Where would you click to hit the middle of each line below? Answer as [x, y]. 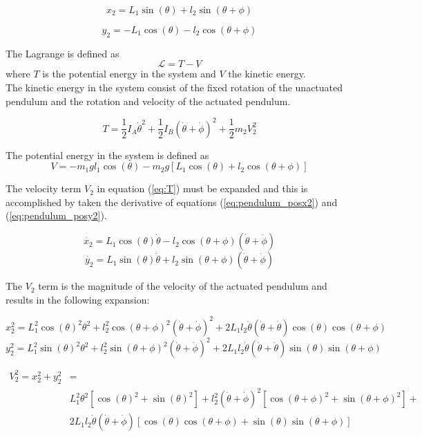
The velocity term [44, 188]
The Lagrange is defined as [63, 53]
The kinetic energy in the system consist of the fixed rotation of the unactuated [174, 87]
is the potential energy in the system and [129, 74]
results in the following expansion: [78, 299]
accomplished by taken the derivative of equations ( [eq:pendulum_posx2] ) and [172, 202]
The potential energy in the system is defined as [107, 155]
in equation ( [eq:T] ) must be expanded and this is [202, 188]
